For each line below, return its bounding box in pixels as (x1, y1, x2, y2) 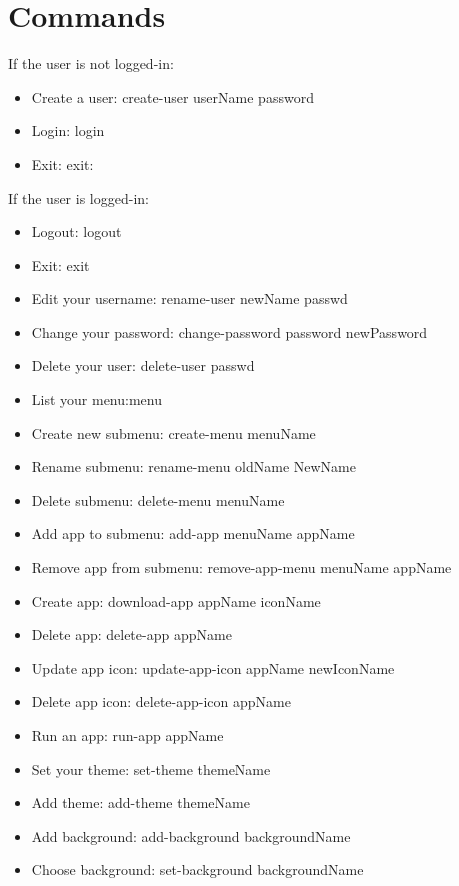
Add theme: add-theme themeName (31, 792, 250, 813)
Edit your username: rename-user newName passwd (31, 288, 348, 309)
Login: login (31, 120, 105, 141)
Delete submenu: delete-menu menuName (31, 489, 285, 510)
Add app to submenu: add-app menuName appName (31, 523, 355, 544)
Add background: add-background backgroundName (31, 825, 351, 846)
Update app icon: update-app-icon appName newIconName (31, 657, 395, 678)
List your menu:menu (31, 389, 162, 410)
